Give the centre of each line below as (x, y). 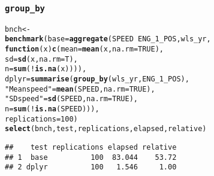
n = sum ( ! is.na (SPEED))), (52, 109)
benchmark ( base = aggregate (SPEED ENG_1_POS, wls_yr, (108, 39)
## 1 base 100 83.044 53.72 (91, 157)
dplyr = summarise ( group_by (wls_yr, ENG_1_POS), (97, 79)
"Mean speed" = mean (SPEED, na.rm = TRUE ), (80, 89)
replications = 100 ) (41, 119)
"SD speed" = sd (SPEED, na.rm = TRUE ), (71, 99)
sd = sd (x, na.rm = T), (41, 59)
